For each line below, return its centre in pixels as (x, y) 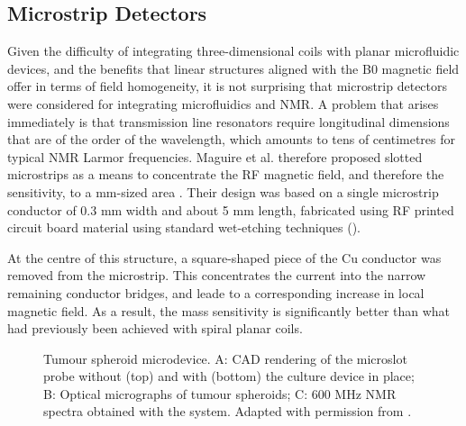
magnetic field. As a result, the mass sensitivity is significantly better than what (229, 310)
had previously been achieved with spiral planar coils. (155, 328)
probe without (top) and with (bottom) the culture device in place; (229, 376)
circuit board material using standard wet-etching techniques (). (184, 227)
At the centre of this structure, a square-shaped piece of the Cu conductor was (224, 257)
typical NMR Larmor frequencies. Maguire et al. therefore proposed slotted (215, 156)
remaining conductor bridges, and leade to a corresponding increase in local (216, 292)
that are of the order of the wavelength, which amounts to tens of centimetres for (231, 139)
